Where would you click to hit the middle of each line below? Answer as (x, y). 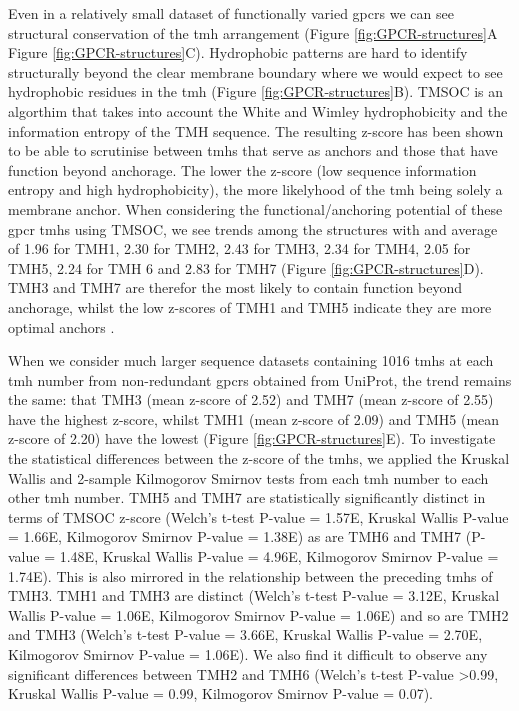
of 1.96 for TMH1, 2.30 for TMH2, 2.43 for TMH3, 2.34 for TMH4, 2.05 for (239, 248)
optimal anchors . (61, 326)
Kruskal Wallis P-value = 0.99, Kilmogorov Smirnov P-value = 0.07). (220, 693)
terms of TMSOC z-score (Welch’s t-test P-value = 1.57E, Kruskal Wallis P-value (258, 516)
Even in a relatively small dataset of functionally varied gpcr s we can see (231, 13)
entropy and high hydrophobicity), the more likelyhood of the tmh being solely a (255, 189)
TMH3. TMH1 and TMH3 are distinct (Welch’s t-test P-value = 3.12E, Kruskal (254, 595)
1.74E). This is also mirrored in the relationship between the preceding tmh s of (250, 575)
